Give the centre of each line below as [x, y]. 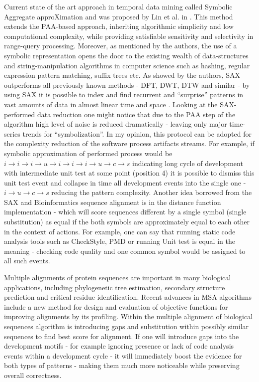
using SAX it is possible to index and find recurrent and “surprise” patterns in [124, 95]
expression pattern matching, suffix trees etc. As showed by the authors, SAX [122, 75]
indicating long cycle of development [188, 163]
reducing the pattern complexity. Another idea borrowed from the [152, 192]
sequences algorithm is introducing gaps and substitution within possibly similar [127, 326]
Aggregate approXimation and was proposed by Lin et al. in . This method [119, 16]
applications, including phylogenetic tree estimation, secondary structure [115, 287]
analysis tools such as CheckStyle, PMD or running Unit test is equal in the [120, 241]
